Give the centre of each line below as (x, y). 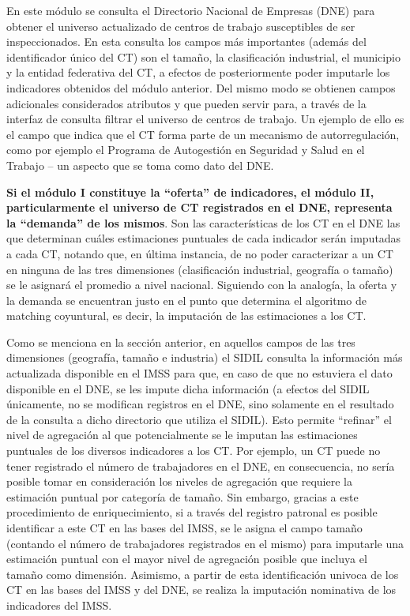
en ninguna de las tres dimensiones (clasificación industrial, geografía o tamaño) (200, 269)
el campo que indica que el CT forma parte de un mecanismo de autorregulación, (203, 134)
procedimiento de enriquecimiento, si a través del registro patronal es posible (192, 512)
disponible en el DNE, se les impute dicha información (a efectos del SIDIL (188, 388)
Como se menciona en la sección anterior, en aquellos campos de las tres (181, 342)
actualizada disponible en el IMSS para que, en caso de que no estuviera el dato (199, 373)
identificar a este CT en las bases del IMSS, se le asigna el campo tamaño (184, 528)
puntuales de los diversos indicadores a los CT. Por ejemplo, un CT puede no (194, 451)
